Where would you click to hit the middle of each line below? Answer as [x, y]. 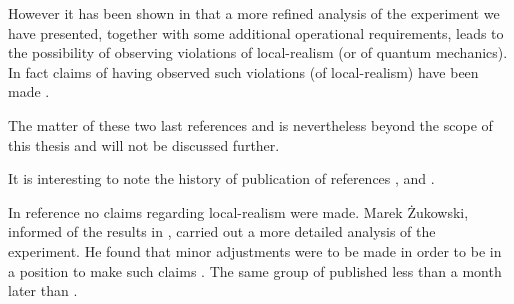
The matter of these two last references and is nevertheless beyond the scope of [250, 124]
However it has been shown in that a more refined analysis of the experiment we [254, 13]
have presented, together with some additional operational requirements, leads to [256, 32]
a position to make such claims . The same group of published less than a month [255, 270]
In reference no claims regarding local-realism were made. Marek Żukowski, [238, 211]
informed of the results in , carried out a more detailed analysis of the [222, 231]
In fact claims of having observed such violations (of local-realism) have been [243, 71]
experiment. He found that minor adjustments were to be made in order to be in [255, 250]
